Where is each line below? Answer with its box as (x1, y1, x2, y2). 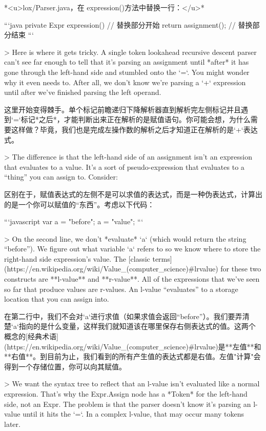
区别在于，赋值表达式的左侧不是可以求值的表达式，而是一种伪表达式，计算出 (4, 188, 262, 199)
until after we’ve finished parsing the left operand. (4, 87, 161, 97)
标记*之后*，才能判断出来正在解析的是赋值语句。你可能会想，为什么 (21, 114, 251, 125)
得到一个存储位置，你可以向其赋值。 (4, 361, 126, 371)
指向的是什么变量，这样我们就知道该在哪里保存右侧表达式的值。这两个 (18, 321, 256, 331)
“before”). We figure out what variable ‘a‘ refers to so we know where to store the (4, 243, 261, 254)
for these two (220, 263, 261, 274)
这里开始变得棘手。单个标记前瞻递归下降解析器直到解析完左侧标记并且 (4, 104, 241, 114)
